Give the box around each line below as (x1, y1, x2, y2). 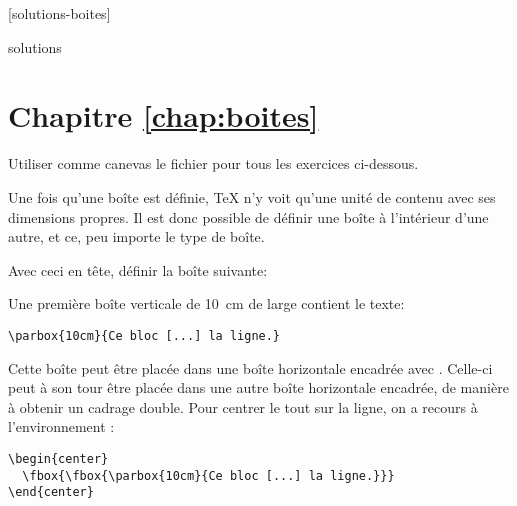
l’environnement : (8, 416, 115, 437)
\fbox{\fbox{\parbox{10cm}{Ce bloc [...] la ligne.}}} (22, 468, 395, 483)
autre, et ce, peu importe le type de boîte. (8, 226, 265, 247)
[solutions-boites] (8, 3, 111, 23)
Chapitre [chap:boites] (8, 95, 319, 136)
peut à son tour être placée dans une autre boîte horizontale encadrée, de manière (8, 377, 509, 398)
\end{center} (8, 485, 94, 500)
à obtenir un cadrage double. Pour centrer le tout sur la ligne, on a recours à (8, 396, 478, 417)
